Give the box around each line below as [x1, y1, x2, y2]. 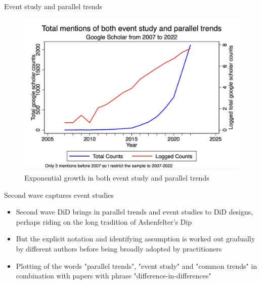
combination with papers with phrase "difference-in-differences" [16, 270, 211, 281]
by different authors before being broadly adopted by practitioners [16, 243, 222, 254]
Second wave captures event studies [4, 189, 114, 200]
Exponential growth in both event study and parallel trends [24, 172, 209, 183]
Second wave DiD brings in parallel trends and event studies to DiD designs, [16, 206, 253, 217]
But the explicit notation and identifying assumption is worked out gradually [16, 233, 255, 244]
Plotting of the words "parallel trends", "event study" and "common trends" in [16, 260, 257, 271]
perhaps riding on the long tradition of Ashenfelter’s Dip [16, 216, 192, 227]
